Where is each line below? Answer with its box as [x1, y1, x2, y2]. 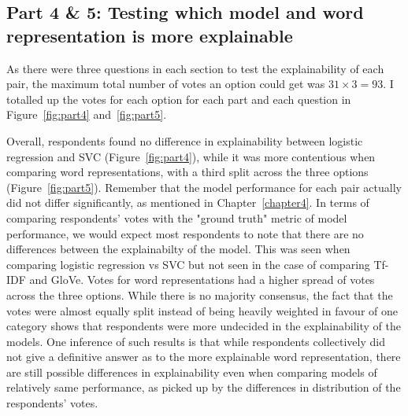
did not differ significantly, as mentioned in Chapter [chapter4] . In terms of [6, 194, 369, 211]
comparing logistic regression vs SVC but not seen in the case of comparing [6, 256, 370, 272]
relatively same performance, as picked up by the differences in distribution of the [6, 379, 401, 396]
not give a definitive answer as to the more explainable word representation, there [6, 348, 401, 365]
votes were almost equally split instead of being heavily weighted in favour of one [6, 302, 398, 318]
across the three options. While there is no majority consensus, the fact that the [6, 286, 393, 303]
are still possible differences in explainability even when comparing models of [6, 363, 377, 380]
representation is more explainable [6, 23, 293, 47]
